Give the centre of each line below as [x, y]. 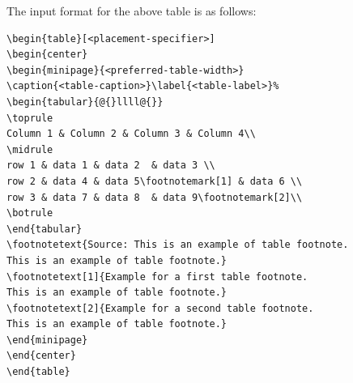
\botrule [30, 213]
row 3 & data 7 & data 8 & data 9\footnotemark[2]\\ [155, 197]
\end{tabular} [45, 229]
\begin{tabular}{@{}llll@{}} [85, 102]
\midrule [30, 149]
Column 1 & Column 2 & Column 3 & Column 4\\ [131, 134]
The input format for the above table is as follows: [132, 11]
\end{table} [38, 372]
